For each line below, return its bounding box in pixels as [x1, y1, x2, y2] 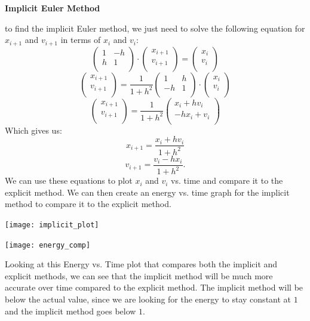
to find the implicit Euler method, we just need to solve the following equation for [5, 21, 305, 34]
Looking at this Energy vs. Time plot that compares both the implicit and [5, 258, 278, 270]
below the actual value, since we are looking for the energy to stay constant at [5, 292, 291, 305]
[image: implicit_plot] [5, 220, 99, 229]
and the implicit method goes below [5, 304, 136, 317]
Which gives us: [5, 124, 62, 136]
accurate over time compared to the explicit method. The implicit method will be [5, 281, 303, 294]
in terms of [60, 33, 101, 46]
